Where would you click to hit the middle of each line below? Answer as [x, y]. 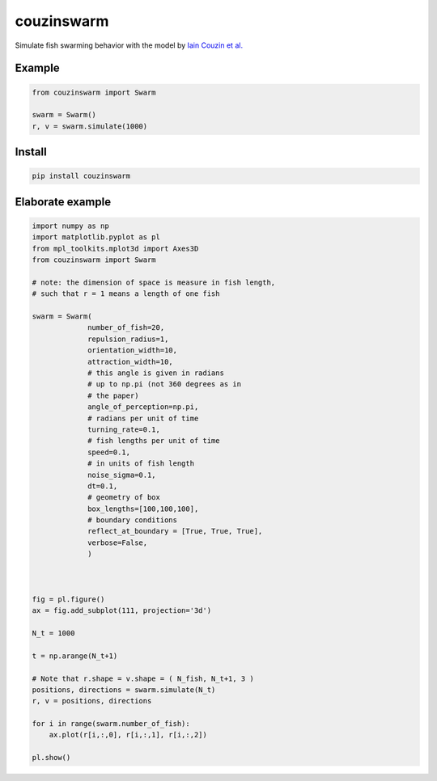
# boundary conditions [133, 520]
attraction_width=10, [130, 361]
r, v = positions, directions [92, 701]
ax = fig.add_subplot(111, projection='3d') [122, 611]
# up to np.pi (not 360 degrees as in [165, 384]
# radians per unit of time [143, 418]
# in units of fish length [141, 464]
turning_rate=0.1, [124, 429]
